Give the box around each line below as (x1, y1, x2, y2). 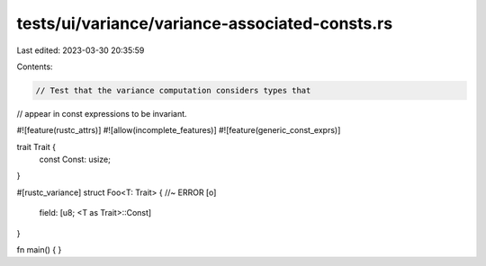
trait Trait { (16, 141, 56, 152)
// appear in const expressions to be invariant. (16, 108, 188, 119)
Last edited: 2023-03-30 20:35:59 (16, 45, 145, 56)
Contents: (16, 61, 53, 72)
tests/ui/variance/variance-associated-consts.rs (16, 13, 393, 33)
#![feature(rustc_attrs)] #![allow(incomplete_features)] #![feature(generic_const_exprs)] (16, 125, 341, 136)
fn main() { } (16, 244, 62, 255)
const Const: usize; (39, 154, 112, 165)
